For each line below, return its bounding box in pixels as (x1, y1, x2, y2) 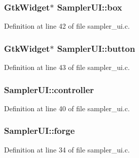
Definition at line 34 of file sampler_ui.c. (4, 144, 130, 154)
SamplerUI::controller (4, 83, 94, 96)
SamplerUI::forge (4, 124, 75, 137)
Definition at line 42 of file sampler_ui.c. (4, 21, 130, 31)
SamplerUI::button (57, 42, 135, 54)
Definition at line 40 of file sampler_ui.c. (4, 103, 130, 113)
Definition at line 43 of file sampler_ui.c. (4, 62, 130, 72)
